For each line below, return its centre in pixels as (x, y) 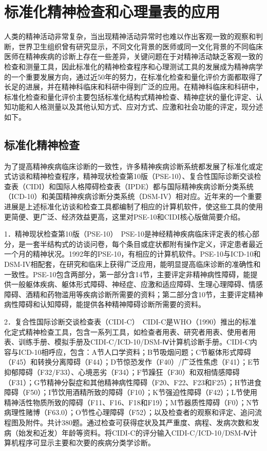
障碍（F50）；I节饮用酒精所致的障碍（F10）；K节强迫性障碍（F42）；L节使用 (131, 392)
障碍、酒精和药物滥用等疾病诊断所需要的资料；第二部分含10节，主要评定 (126, 294)
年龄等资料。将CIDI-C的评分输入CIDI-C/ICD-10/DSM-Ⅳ (156, 432)
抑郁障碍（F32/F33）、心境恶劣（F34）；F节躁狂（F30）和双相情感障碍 (122, 372)
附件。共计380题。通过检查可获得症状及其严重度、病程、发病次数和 (139, 422)
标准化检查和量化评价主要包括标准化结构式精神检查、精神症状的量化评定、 (130, 96)
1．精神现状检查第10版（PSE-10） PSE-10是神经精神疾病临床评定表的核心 (128, 234)
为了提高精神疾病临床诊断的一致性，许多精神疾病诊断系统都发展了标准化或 (130, 166)
